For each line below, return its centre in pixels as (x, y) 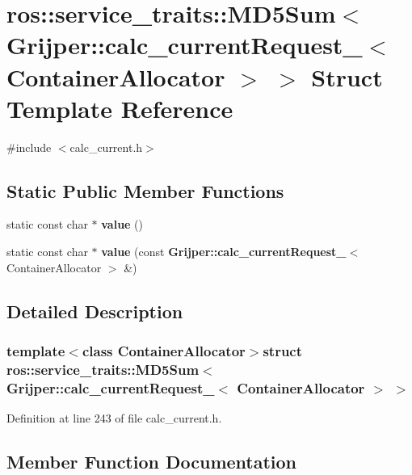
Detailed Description (95, 311)
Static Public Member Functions (145, 190)
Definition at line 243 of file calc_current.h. (114, 418)
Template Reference (120, 108)
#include (29, 147)
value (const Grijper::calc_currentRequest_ (224, 252)
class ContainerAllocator (164, 350)
